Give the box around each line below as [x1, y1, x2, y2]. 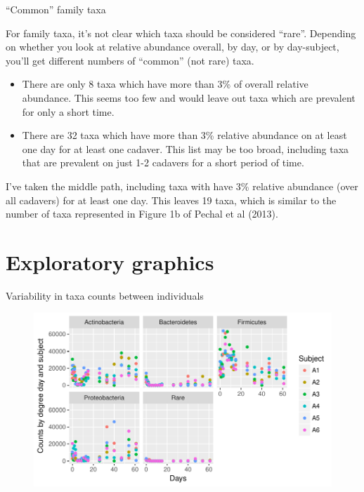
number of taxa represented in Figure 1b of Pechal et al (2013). [6, 206, 278, 221]
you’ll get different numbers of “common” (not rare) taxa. [6, 53, 254, 67]
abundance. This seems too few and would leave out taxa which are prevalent [22, 90, 356, 105]
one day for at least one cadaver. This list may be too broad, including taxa [22, 141, 349, 156]
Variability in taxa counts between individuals [6, 288, 204, 302]
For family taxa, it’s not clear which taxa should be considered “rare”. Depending [6, 25, 356, 40]
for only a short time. [22, 104, 115, 119]
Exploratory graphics [6, 247, 214, 276]
